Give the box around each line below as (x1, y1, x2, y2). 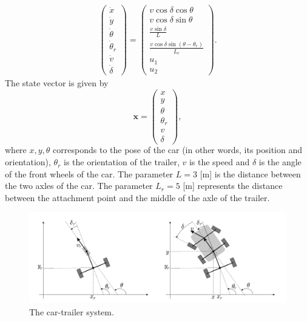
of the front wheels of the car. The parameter (5, 167, 174, 180)
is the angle (258, 156, 302, 168)
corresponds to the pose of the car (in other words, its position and (53, 143, 303, 156)
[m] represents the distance (183, 179, 283, 192)
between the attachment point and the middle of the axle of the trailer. (5, 191, 270, 204)
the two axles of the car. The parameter (5, 179, 153, 192)
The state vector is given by (5, 77, 109, 89)
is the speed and (189, 156, 250, 168)
